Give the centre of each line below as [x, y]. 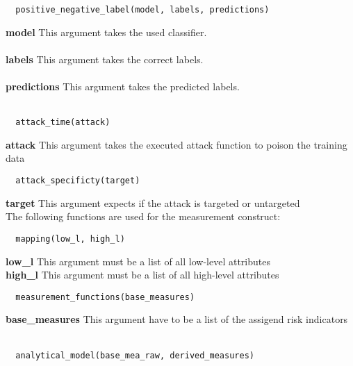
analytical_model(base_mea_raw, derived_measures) [135, 355]
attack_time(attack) [63, 123]
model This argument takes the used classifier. [106, 32]
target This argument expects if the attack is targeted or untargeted [153, 202]
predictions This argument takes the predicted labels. [123, 86]
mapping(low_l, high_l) [70, 239]
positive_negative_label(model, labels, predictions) [142, 10]
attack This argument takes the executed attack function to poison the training [176, 144]
